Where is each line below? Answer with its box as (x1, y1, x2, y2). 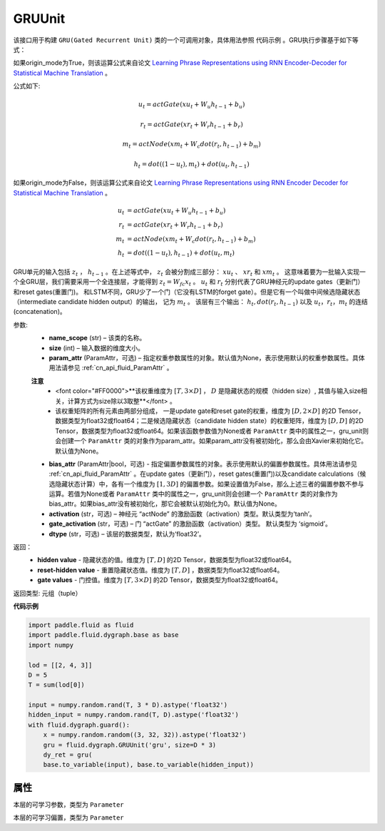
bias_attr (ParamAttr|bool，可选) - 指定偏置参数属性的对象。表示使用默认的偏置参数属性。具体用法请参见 (48, 459, 358, 468)
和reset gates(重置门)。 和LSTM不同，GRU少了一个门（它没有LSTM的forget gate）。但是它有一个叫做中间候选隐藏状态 (13, 287, 361, 296)
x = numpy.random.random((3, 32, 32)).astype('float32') (43, 731, 247, 739)
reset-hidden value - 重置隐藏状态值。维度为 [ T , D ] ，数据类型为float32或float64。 (37, 566, 284, 574)
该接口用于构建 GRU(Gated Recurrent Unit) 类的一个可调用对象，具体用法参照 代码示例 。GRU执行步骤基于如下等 (13, 36, 359, 44)
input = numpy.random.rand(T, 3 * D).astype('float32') (28, 701, 228, 709)
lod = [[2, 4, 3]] (28, 661, 93, 669)
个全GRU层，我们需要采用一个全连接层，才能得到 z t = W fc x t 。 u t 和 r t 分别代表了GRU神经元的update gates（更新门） (13, 277, 364, 288)
